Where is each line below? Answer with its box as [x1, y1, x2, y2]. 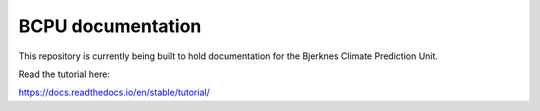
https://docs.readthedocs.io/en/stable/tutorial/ [18, 86, 210, 99]
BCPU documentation [18, 15, 202, 37]
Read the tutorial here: [18, 68, 110, 80]
